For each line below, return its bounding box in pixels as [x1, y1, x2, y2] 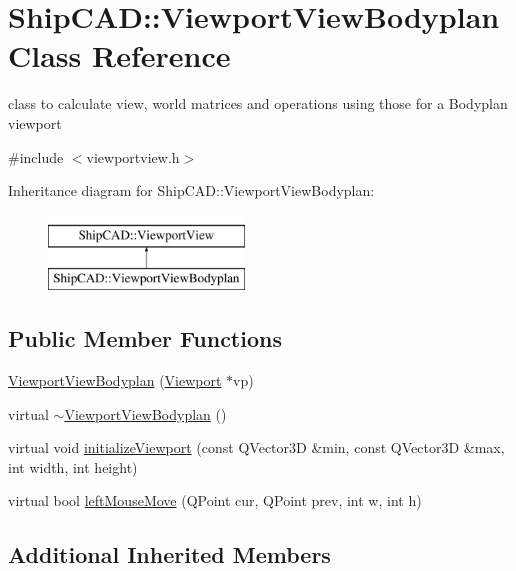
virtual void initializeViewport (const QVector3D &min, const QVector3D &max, [8, 437, 505, 458]
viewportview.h [86, 146, 180, 167]
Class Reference [8, 35, 231, 76]
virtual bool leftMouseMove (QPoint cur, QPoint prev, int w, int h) [8, 490, 422, 511]
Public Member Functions [8, 323, 282, 354]
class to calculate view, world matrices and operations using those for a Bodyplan [8, 93, 508, 114]
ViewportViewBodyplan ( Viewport [8, 370, 222, 391]
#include [8, 146, 64, 167]
